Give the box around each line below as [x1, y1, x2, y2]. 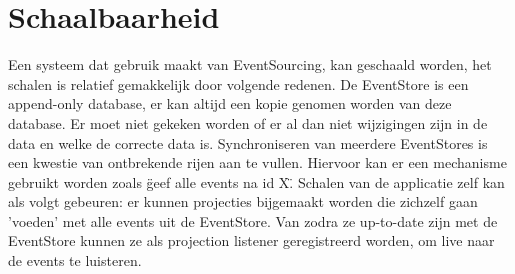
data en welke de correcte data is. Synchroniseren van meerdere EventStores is [8, 132, 488, 153]
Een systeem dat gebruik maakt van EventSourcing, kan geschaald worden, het [8, 54, 492, 75]
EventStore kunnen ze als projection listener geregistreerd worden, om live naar [8, 230, 495, 251]
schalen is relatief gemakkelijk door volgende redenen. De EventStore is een [8, 73, 469, 94]
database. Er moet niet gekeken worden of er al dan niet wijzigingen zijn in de [8, 112, 488, 133]
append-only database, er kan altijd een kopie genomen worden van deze [8, 93, 452, 114]
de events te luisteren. [8, 250, 142, 271]
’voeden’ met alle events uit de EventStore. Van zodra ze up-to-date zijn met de [8, 210, 498, 231]
